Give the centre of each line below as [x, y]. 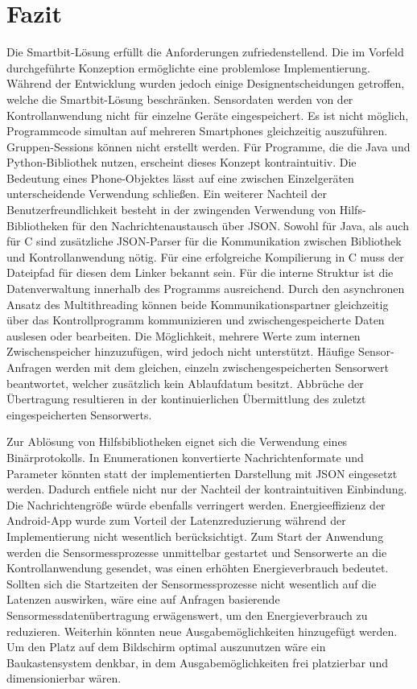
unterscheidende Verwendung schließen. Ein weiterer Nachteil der [167, 194]
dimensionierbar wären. [64, 678]
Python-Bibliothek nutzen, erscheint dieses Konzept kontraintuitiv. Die [182, 162]
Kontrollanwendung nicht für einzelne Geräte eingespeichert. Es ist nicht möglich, [208, 115]
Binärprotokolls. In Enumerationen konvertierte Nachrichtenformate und [185, 457]
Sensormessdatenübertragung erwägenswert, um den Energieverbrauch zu [187, 615]
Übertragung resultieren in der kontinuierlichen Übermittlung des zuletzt [186, 399]
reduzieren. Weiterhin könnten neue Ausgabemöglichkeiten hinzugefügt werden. [202, 631]
